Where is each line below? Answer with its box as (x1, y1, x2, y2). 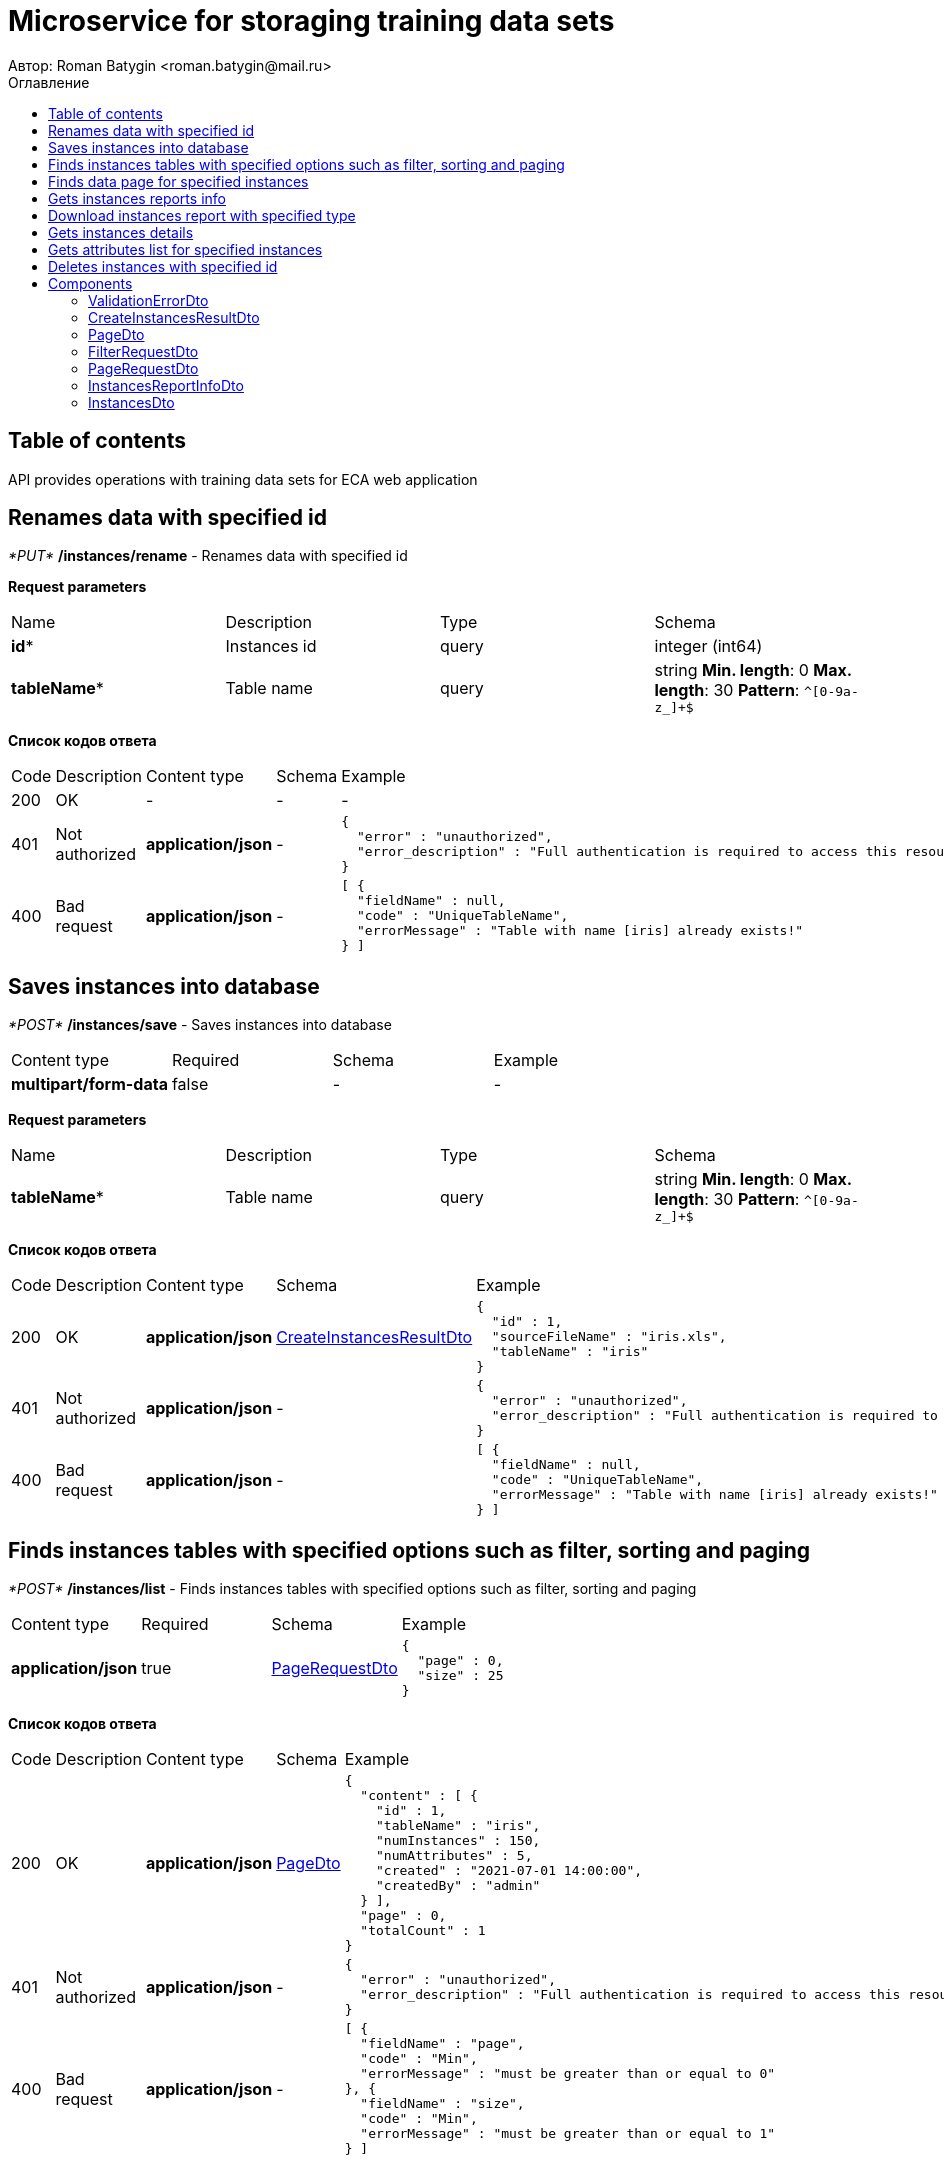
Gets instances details (48, 223, 194, 241)
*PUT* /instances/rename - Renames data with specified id (8, 547, 408, 565)
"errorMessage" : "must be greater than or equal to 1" (360, 2126, 776, 2142)
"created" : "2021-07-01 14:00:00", (375, 1863, 643, 1879)
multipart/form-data (11, 1074, 168, 1095)
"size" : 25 (417, 1668, 504, 1684)
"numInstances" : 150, (375, 1833, 541, 1849)
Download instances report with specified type (48, 206, 356, 224)
